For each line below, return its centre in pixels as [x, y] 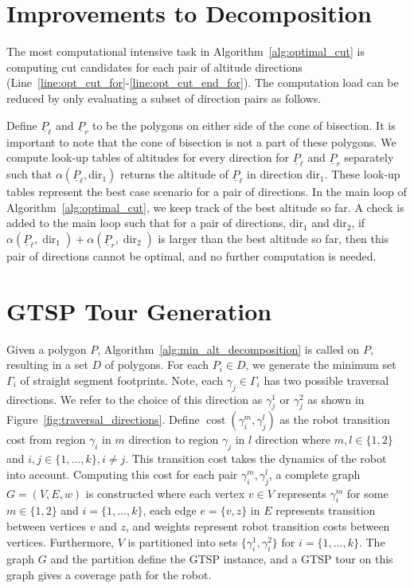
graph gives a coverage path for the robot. [109, 574]
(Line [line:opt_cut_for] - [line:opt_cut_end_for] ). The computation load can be [203, 82]
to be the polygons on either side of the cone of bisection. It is [244, 125]
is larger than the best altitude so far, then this [273, 238]
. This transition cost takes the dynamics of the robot [256, 459]
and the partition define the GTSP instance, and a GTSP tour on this [222, 559]
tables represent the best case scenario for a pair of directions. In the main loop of [207, 192]
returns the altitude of [174, 174]
